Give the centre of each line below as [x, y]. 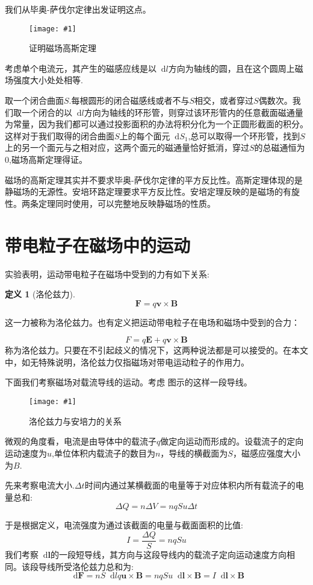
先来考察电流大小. [40, 485]
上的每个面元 [145, 135]
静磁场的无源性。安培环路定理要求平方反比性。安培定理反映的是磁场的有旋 [152, 191]
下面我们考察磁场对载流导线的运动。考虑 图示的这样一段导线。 [129, 382]
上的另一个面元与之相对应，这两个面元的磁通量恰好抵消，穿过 [127, 147]
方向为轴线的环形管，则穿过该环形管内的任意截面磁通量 [194, 112]
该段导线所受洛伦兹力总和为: [77, 566]
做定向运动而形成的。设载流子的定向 [232, 441]
